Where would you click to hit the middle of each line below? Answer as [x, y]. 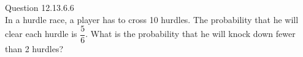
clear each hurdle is [41, 34]
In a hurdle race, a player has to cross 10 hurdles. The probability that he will [152, 19]
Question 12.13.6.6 [40, 7]
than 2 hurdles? [34, 49]
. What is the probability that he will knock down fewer [190, 34]
